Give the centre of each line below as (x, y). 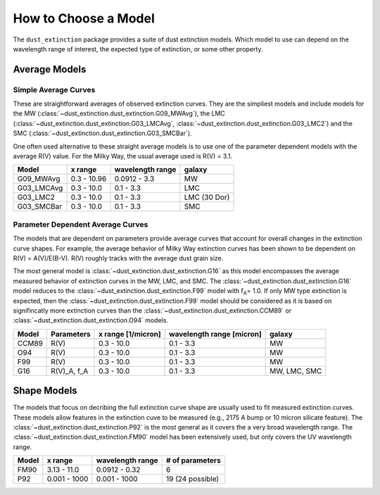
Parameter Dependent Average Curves (81, 224)
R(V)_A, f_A (69, 371)
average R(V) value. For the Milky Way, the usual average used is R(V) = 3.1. (122, 156)
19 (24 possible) (192, 479)
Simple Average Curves (54, 89)
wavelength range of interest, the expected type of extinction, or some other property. (138, 49)
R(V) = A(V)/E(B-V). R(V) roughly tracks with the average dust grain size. (118, 258)
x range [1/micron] (130, 334)
